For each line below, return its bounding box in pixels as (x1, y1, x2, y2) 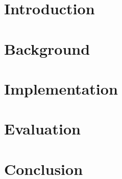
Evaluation (4, 118, 81, 139)
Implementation (4, 78, 118, 99)
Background (4, 38, 90, 59)
